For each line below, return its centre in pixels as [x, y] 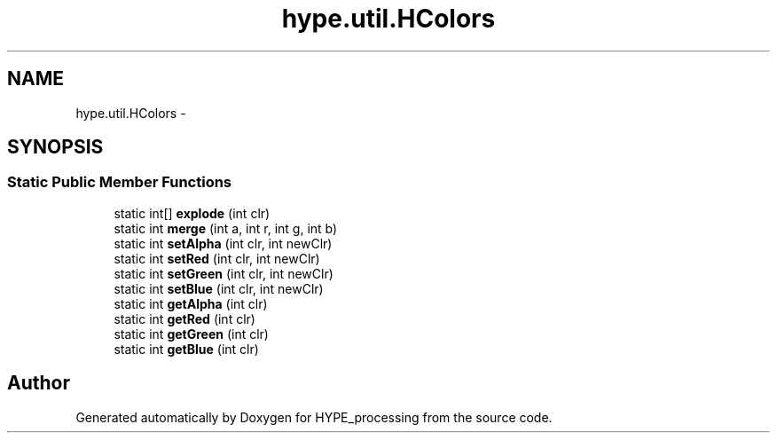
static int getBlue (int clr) [186, 349]
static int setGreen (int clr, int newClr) [224, 273]
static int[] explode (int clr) [192, 213]
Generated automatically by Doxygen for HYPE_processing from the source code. [314, 417]
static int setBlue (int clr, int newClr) [219, 288]
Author [39, 383]
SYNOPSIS [55, 147]
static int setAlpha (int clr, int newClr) [223, 243]
